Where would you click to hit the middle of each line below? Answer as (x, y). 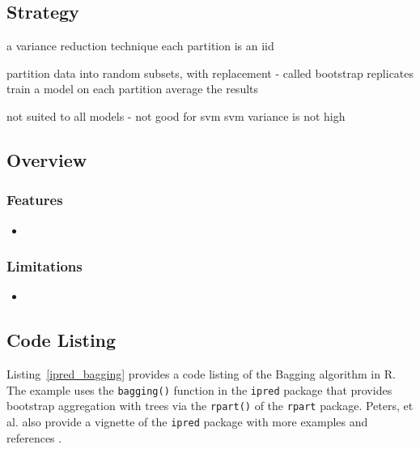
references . (34, 437)
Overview (47, 159)
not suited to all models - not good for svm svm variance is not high (176, 115)
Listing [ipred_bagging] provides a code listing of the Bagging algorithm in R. (201, 374)
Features (35, 200)
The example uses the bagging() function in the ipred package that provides (199, 389)
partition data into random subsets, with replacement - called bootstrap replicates (210, 73)
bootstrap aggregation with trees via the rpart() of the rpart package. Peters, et (210, 406)
